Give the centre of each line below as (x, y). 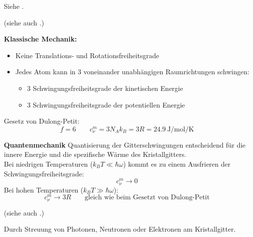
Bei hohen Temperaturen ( (44, 189)
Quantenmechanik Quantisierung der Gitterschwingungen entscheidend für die (125, 144)
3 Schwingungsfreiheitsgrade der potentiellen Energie (106, 104)
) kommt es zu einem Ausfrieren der (177, 163)
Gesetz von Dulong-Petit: (42, 121)
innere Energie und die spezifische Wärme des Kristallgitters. (95, 154)
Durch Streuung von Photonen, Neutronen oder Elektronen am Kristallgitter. (120, 229)
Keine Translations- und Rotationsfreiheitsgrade (87, 55)
